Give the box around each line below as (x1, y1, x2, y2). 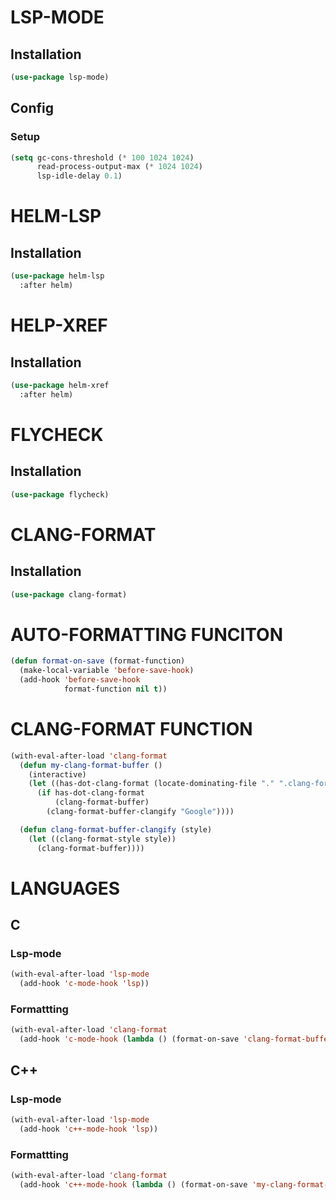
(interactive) (28, 769, 87, 780)
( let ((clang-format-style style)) (28, 834, 177, 844)
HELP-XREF (10, 314, 108, 337)
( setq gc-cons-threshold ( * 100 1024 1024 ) (10, 152, 195, 163)
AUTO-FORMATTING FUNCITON (10, 623, 284, 646)
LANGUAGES (10, 877, 121, 900)
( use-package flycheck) (10, 489, 110, 500)
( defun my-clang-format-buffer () (19, 760, 163, 770)
